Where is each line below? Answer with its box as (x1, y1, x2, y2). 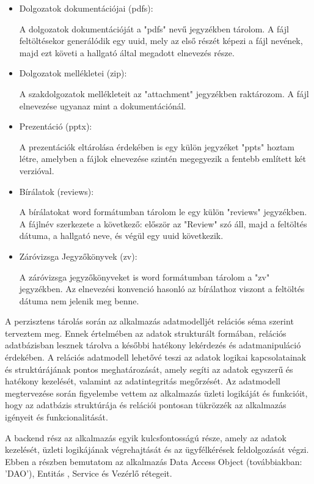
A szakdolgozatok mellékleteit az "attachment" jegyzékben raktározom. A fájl (19, 87, 309, 100)
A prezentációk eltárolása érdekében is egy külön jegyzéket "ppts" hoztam (19, 140, 295, 153)
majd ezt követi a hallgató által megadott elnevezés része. (19, 46, 235, 59)
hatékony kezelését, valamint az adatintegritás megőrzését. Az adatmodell (5, 375, 280, 387)
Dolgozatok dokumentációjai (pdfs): (19, 2, 153, 14)
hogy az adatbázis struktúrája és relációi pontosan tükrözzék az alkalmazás (5, 398, 287, 411)
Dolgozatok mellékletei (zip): (19, 67, 127, 79)
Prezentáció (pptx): (19, 120, 92, 133)
